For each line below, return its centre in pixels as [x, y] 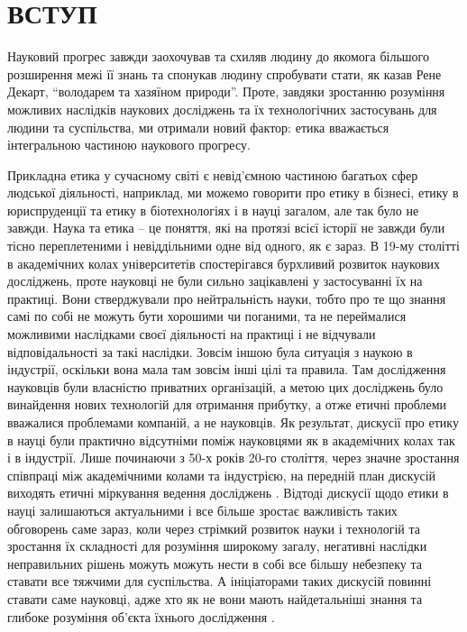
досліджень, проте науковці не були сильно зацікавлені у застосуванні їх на [215, 281]
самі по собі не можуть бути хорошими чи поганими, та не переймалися [207, 316]
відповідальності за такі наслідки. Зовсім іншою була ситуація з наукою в [210, 351]
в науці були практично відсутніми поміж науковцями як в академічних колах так [231, 440]
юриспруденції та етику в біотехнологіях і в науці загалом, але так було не [213, 210]
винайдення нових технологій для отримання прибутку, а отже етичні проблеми [227, 404]
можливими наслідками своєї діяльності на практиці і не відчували [192, 334]
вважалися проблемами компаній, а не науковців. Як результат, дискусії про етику [233, 422]
